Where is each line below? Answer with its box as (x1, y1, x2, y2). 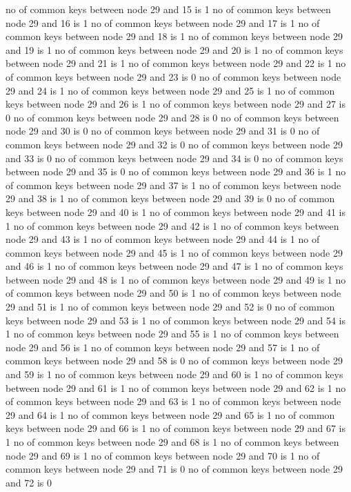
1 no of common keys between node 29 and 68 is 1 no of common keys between (6, 435, 339, 449)
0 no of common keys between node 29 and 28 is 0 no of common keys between (6, 110, 339, 124)
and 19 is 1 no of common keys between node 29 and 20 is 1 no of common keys (6, 42, 343, 57)
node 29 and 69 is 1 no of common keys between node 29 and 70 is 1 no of (6, 448, 320, 462)
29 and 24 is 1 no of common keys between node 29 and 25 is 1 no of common (6, 83, 335, 97)
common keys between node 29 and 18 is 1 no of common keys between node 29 (6, 29, 343, 43)
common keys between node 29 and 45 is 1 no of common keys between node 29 (6, 245, 343, 259)
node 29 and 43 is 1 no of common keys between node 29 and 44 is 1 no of (6, 232, 320, 246)
